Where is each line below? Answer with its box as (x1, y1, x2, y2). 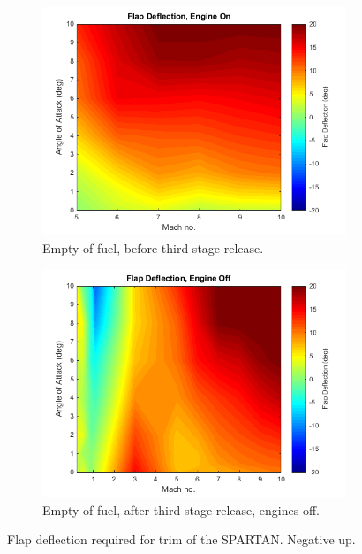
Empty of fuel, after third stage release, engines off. (42, 500, 320, 519)
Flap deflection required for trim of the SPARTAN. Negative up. (7, 530, 356, 549)
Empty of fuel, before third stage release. (42, 238, 264, 257)
